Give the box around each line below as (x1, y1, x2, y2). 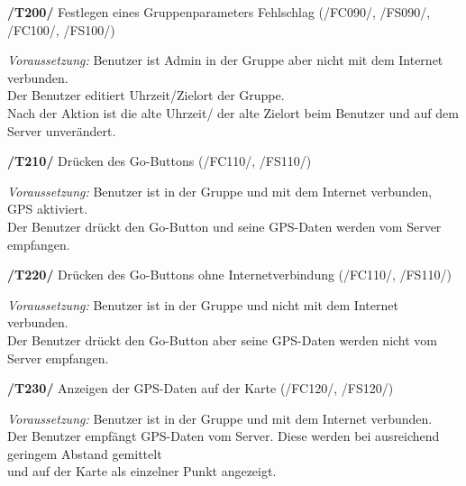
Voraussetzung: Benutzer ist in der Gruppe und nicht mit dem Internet (7, 295, 398, 314)
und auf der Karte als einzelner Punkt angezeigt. (7, 462, 277, 481)
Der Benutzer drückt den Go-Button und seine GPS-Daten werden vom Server (7, 216, 442, 235)
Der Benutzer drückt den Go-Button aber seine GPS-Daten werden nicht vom (7, 330, 438, 349)
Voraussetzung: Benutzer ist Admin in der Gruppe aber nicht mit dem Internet (7, 50, 443, 69)
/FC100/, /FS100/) (7, 20, 115, 39)
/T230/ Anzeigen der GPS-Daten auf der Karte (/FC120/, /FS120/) (7, 379, 394, 398)
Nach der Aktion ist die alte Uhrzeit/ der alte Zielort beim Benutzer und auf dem (7, 103, 459, 122)
